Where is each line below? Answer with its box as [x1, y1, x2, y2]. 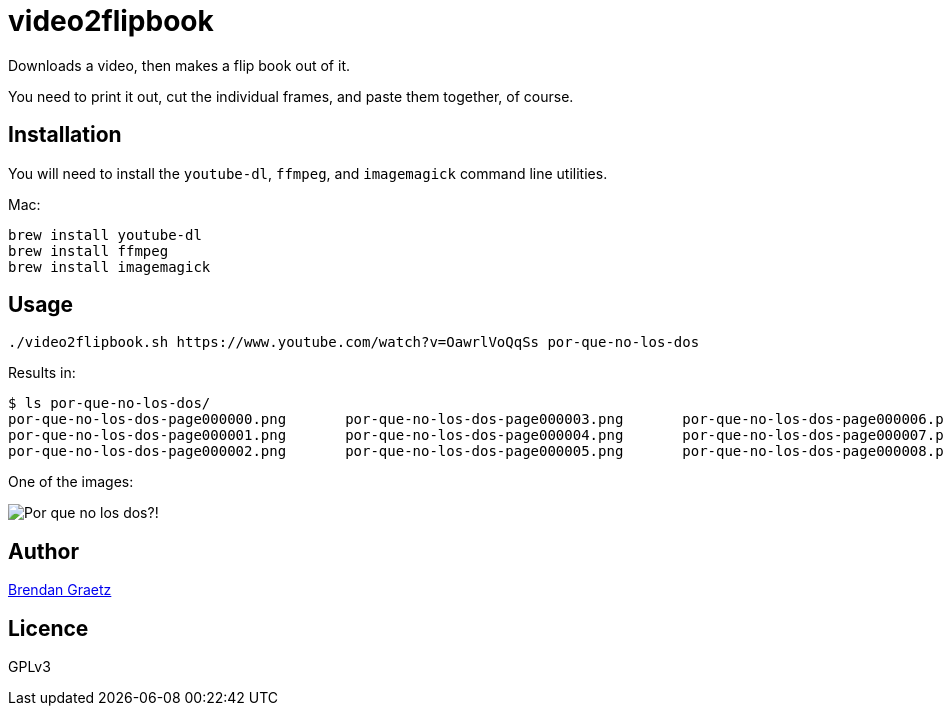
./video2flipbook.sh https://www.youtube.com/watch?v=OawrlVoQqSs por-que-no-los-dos [8, 334, 700, 351]
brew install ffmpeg [8, 242, 169, 259]
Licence [8, 615, 89, 641]
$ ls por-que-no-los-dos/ [8, 395, 211, 412]
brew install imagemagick [8, 258, 211, 275]
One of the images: [8, 473, 134, 491]
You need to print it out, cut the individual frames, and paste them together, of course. [8, 87, 574, 105]
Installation [8, 122, 122, 148]
